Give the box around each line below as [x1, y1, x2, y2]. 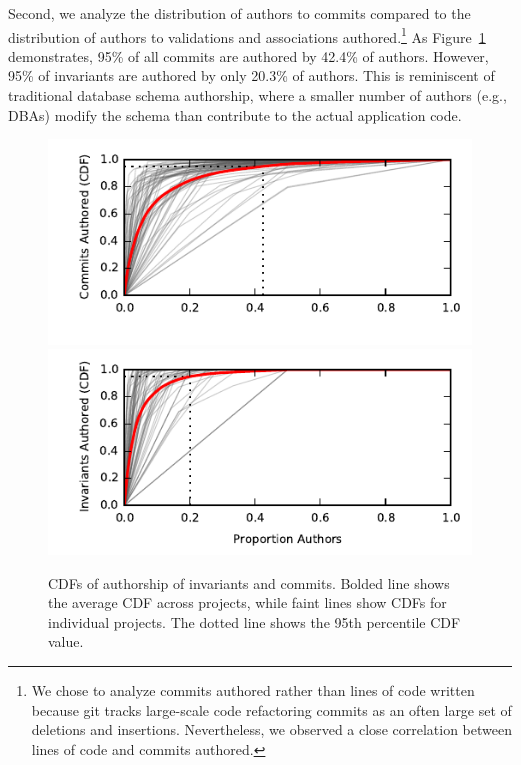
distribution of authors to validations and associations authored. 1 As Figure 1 [8, 23, 486, 47]
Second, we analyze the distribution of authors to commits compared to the [8, 3, 471, 23]
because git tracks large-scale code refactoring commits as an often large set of [31, 699, 512, 720]
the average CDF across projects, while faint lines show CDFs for [48, 592, 447, 613]
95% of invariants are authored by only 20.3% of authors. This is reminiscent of [8, 65, 495, 86]
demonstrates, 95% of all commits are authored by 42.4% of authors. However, [8, 45, 489, 66]
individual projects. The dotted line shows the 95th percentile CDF [48, 611, 461, 632]
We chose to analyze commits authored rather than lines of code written [31, 679, 475, 700]
